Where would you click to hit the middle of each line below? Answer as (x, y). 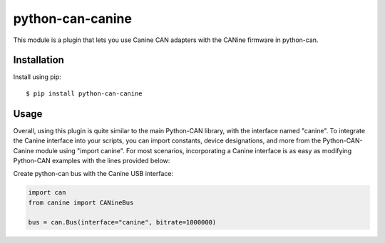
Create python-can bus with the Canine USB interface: (93, 174)
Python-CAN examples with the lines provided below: (92, 160)
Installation (38, 60)
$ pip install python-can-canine (84, 93)
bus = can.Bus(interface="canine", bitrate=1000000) (122, 222)
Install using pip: (37, 77)
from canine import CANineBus (81, 202)
